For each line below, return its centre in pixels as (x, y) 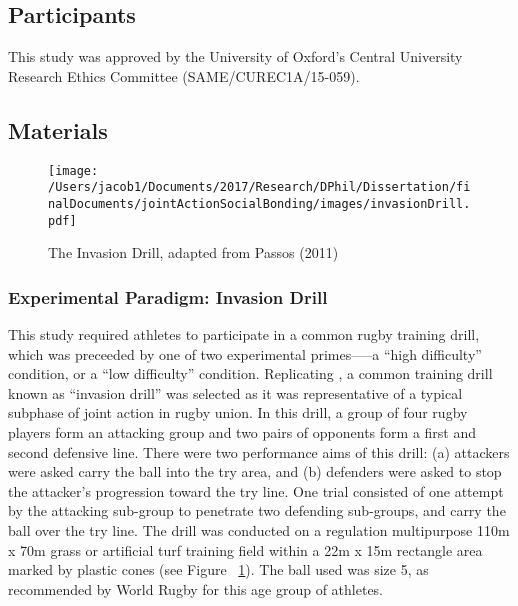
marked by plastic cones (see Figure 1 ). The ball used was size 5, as (218, 569)
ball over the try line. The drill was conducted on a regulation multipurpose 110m (259, 529)
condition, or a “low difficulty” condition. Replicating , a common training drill (250, 373)
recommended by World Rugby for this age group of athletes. (196, 588)
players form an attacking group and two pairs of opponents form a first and (242, 432)
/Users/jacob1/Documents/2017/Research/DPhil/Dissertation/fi (259, 187)
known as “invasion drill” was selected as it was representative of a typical (235, 392)
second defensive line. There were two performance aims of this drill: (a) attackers (259, 451)
